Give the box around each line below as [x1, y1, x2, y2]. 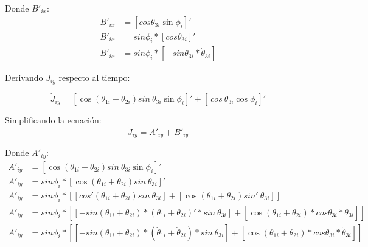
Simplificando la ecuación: [5, 114, 102, 127]
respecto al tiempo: [58, 71, 130, 84]
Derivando [5, 71, 43, 84]
